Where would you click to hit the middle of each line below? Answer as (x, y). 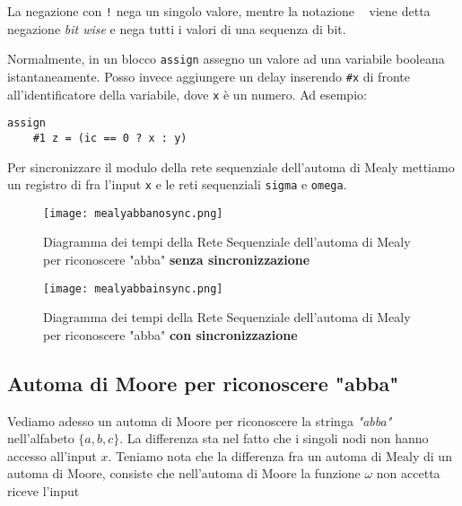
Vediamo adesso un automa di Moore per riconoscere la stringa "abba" (200, 420)
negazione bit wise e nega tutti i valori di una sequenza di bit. (177, 28)
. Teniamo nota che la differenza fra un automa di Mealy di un (280, 455)
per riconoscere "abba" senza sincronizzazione (177, 260)
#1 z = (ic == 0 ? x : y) (110, 138)
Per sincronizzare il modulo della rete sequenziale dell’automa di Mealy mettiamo (231, 166)
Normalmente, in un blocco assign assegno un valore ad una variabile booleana (226, 59)
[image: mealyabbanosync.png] (133, 213)
